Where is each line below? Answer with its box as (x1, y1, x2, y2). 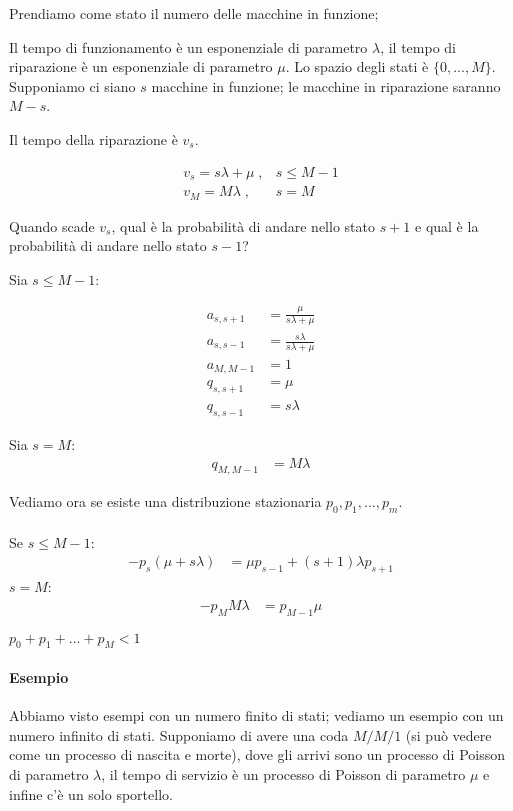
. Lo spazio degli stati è (285, 56, 429, 77)
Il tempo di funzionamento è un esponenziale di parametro (9, 36, 368, 57)
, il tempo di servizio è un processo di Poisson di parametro (101, 764, 466, 785)
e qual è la (415, 215, 479, 236)
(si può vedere (405, 724, 492, 745)
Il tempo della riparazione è (9, 128, 178, 149)
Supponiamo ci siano (9, 75, 136, 96)
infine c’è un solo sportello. (9, 783, 173, 804)
